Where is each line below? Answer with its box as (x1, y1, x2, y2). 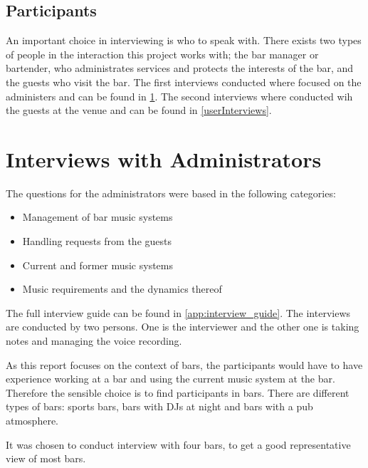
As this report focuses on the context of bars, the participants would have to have (6, 357, 363, 372)
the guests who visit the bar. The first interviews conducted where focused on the (6, 74, 362, 89)
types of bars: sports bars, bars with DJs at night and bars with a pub (6, 399, 313, 414)
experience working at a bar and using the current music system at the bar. (6, 371, 335, 386)
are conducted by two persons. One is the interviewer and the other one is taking (6, 319, 359, 334)
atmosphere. (6, 413, 59, 428)
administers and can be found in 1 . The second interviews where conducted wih (6, 88, 353, 103)
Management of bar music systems (22, 209, 173, 224)
